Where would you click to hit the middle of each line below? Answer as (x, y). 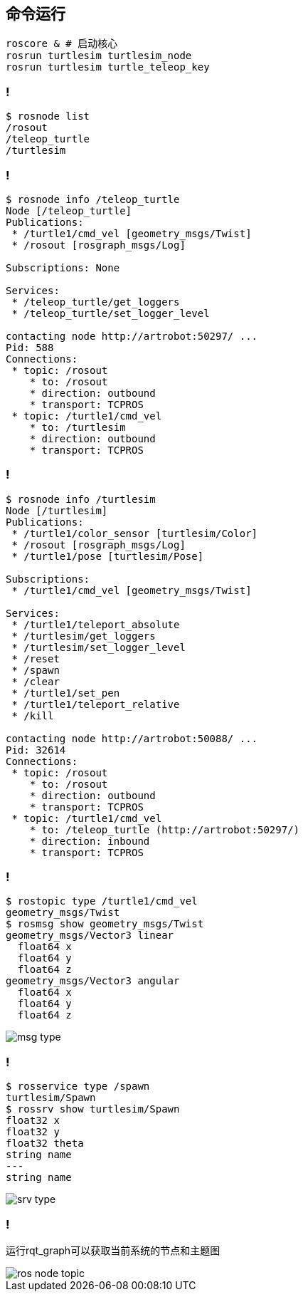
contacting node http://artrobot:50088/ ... (132, 738)
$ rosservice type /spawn (78, 1087)
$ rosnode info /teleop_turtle (93, 199)
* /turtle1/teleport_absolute (96, 624)
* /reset (36, 658)
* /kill (33, 715)
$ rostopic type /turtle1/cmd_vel (102, 901)
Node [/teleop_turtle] (69, 210)
